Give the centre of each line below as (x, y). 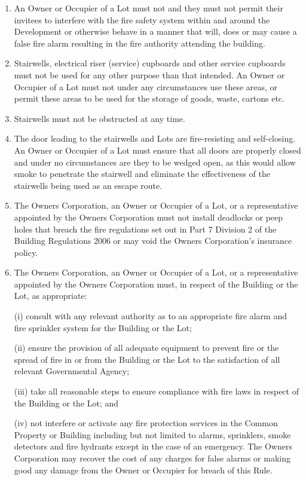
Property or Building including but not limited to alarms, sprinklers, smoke (152, 434)
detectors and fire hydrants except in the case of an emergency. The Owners (153, 446)
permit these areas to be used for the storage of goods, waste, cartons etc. (149, 98)
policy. (26, 252)
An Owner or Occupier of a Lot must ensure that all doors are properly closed (157, 150)
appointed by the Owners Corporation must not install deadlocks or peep (149, 217)
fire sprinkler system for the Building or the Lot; (103, 327)
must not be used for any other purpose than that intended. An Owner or (149, 74)
